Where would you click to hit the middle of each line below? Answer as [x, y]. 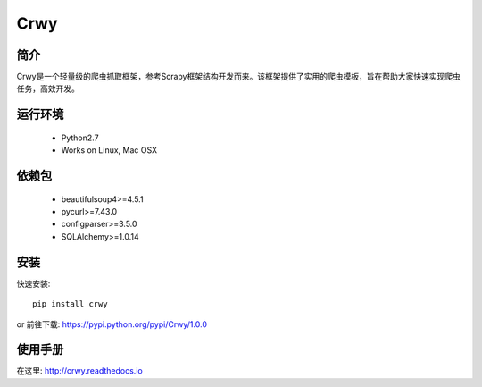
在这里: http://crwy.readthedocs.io [79, 371]
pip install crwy [70, 304]
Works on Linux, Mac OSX [109, 150]
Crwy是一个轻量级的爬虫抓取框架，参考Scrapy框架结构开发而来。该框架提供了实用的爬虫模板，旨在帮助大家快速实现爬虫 [239, 77]
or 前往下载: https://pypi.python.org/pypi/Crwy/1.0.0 [112, 324]
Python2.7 [80, 138]
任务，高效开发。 [48, 88]
